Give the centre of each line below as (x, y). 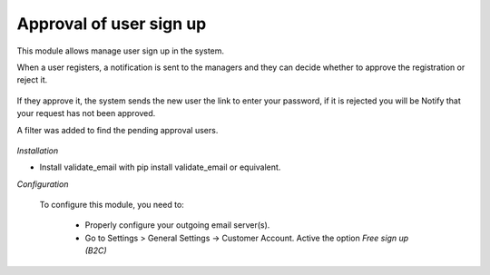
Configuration (43, 184)
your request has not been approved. (86, 113)
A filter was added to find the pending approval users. (118, 130)
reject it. (32, 80)
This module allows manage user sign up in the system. (121, 51)
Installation (38, 151)
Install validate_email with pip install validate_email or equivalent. (160, 167)
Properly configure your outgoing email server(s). (177, 225)
